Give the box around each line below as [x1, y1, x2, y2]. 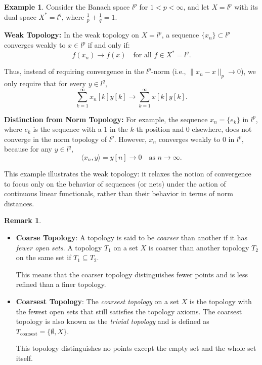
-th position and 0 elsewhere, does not [134, 124, 252, 134]
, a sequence [161, 29, 199, 40]
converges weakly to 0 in [158, 133, 235, 144]
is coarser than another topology [148, 242, 249, 252]
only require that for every [4, 78, 86, 88]
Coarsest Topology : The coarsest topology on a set [16, 296, 179, 306]
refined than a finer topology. [16, 279, 106, 289]
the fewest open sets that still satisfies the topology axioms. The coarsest [16, 306, 242, 316]
